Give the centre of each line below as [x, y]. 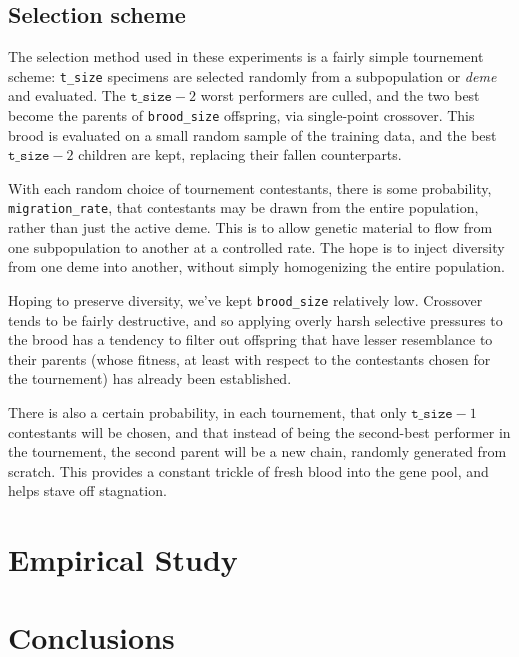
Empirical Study [123, 559]
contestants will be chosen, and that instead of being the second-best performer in [259, 431]
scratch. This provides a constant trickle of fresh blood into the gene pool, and [248, 470]
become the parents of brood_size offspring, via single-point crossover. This [241, 115]
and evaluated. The [67, 95]
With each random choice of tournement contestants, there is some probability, [250, 187]
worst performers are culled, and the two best [340, 95]
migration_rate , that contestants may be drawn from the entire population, [243, 207]
